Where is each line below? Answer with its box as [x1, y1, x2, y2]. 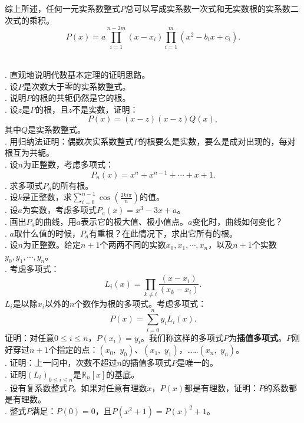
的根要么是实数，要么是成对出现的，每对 [138, 135, 296, 147]
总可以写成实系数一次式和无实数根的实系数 [125, 2, 290, 14]
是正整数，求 [22, 191, 72, 203]
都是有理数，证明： [184, 381, 259, 394]
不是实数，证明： [72, 103, 138, 115]
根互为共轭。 [5, 146, 54, 159]
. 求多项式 [5, 179, 43, 191]
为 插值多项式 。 [228, 331, 286, 343]
